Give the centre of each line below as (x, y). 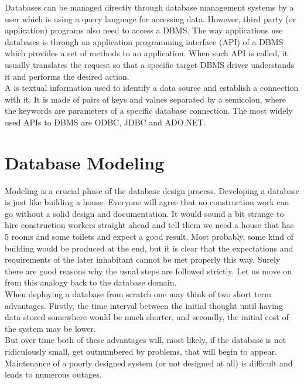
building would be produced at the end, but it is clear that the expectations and (149, 248)
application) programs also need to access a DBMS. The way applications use (144, 30)
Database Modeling (85, 162)
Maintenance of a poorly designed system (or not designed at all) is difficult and (149, 363)
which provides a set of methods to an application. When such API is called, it (146, 53)
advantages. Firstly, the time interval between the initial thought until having (144, 305)
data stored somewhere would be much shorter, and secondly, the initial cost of (147, 317)
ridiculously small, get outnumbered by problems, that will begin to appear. (141, 351)
